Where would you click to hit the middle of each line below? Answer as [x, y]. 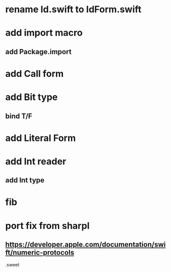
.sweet [12, 265]
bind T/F [19, 116]
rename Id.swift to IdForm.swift [73, 9]
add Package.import [38, 51]
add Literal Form [40, 138]
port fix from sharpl [47, 226]
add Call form [35, 74]
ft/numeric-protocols [40, 253]
